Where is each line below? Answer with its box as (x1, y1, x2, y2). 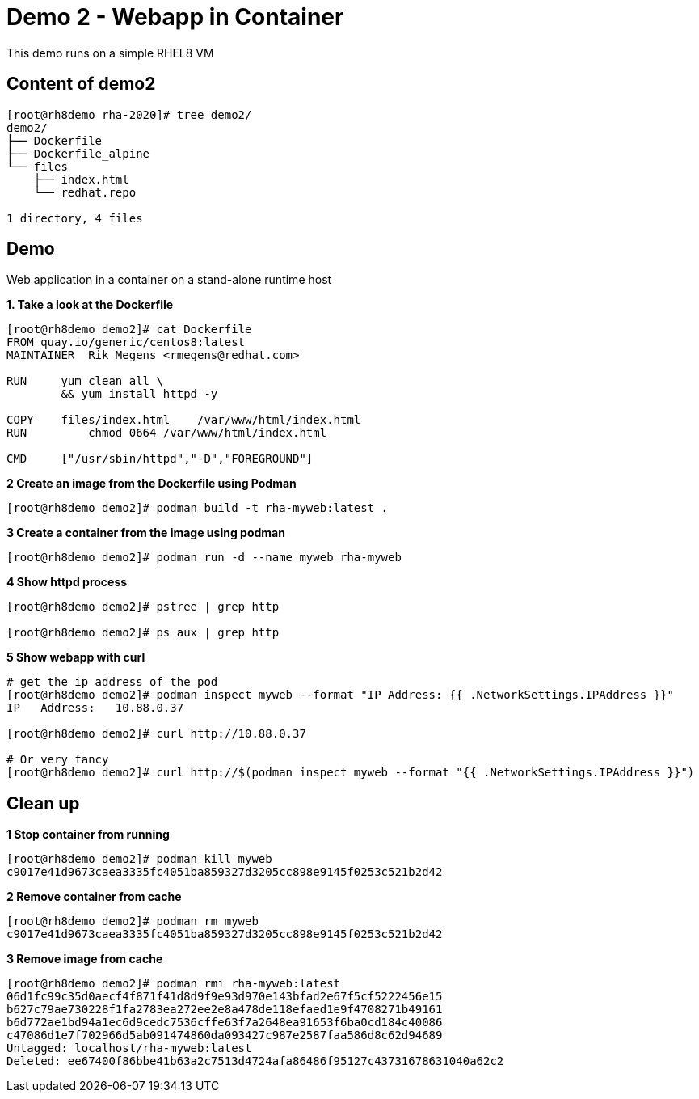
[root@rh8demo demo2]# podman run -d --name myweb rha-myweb (6, 551, 402, 564)
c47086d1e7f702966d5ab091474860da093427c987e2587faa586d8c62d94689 (6, 1029, 443, 1042)
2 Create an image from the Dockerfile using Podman (6, 476, 297, 491)
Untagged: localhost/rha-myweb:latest (6, 1042, 252, 1055)
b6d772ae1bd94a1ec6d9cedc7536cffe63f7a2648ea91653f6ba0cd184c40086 (6, 1016, 443, 1029)
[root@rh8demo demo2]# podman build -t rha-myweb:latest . (6, 501, 389, 515)
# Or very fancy (6, 753, 109, 767)
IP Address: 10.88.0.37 (6, 701, 184, 715)
